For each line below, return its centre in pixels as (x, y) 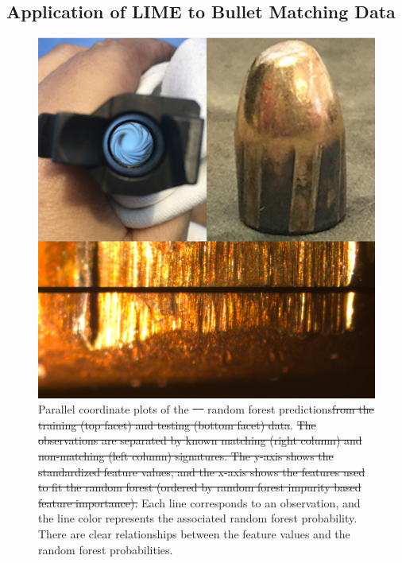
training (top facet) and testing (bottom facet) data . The (177, 424)
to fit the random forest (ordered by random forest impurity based (200, 487)
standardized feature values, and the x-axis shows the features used (202, 471)
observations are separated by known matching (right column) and (200, 440)
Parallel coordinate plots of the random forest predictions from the (206, 409)
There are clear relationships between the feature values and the (194, 533)
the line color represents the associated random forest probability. (198, 518)
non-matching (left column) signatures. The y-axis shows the (186, 456)
